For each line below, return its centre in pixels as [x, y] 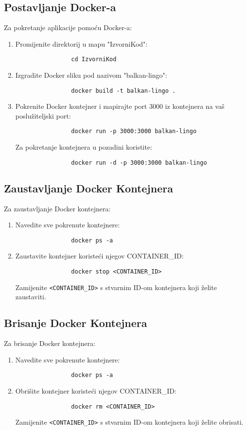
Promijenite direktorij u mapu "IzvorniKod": [81, 43]
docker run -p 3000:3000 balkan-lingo [134, 131]
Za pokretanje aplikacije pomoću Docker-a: [68, 27]
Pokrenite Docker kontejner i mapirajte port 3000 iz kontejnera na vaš [120, 106]
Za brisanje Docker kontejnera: [50, 343]
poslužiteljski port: [43, 115]
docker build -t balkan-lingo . [123, 91]
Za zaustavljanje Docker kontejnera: [57, 208]
